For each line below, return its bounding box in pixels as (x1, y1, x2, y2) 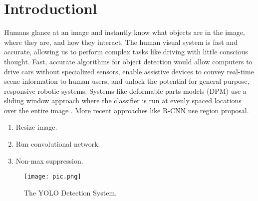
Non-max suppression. (15, 155, 83, 166)
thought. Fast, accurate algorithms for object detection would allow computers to (4, 56, 253, 66)
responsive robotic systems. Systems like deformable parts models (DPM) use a (4, 85, 247, 96)
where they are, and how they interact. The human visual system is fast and (4, 36, 238, 47)
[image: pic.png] (24, 173, 81, 181)
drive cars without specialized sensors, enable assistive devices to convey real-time (4, 66, 254, 76)
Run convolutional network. (15, 139, 100, 149)
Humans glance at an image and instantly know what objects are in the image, (4, 27, 245, 37)
